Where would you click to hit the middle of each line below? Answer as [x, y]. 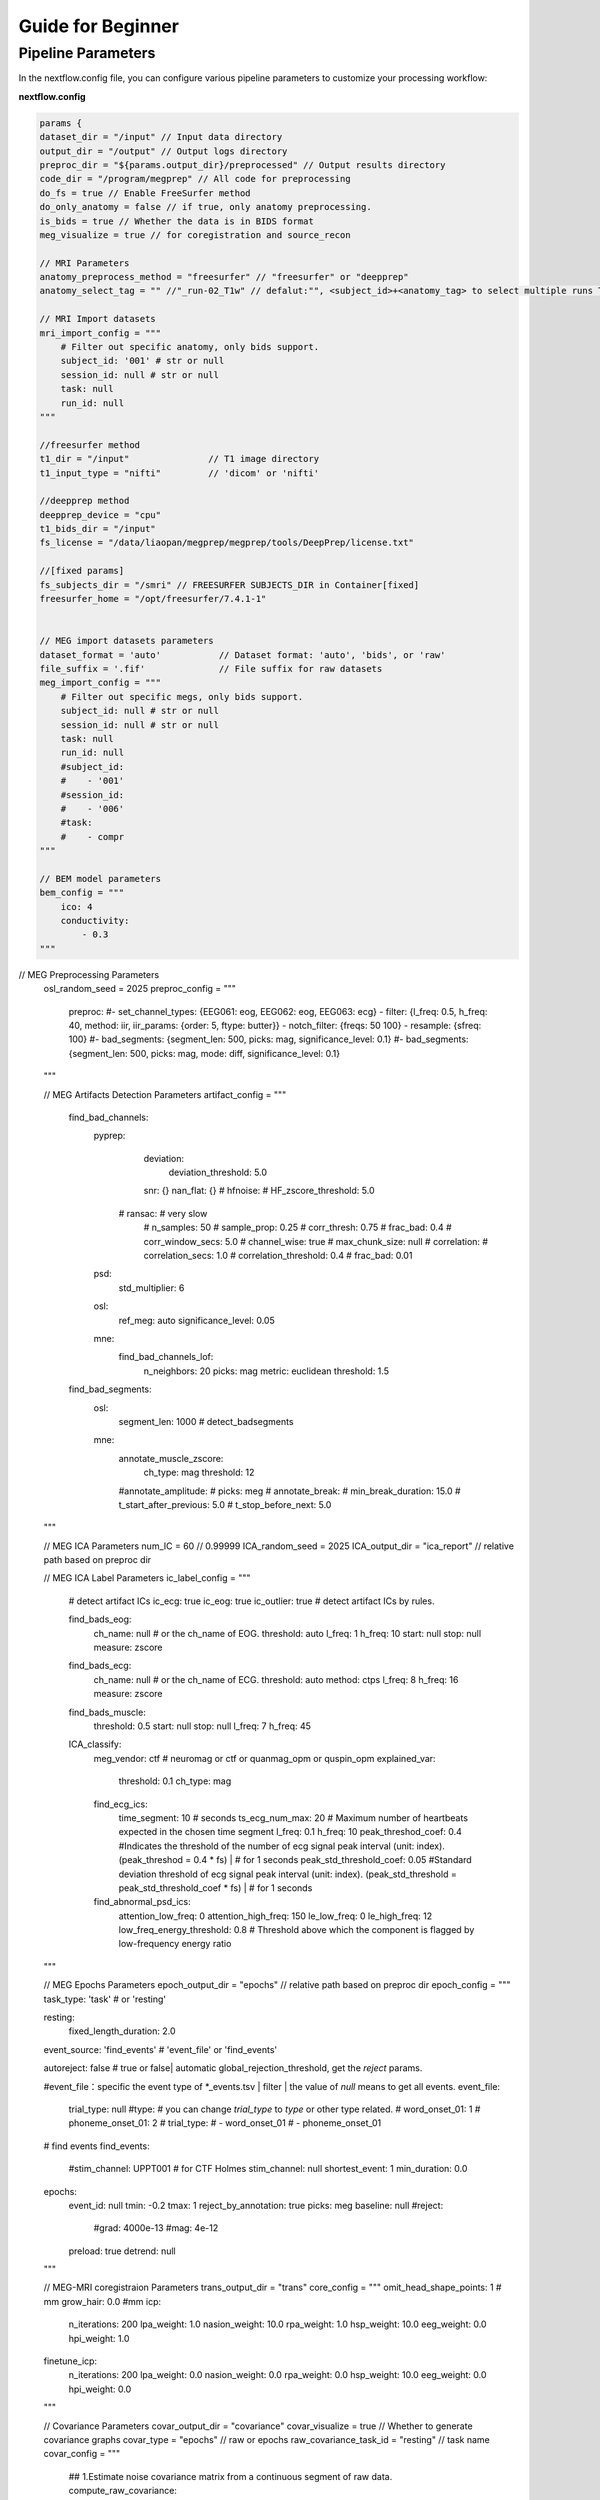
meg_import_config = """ [100, 683]
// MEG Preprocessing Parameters [89, 974]
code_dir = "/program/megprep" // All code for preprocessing [195, 179]
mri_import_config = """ [100, 333]
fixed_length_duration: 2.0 [122, 2031]
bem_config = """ [82, 893]
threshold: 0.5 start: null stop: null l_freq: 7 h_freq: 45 [202, 1726]
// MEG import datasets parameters [126, 641]
